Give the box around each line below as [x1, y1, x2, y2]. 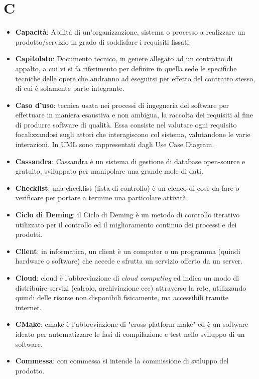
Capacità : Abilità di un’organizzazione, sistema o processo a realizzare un [15, 27, 245, 37]
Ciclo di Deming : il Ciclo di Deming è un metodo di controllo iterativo [15, 209, 240, 220]
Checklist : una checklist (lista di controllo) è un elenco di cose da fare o [15, 182, 239, 193]
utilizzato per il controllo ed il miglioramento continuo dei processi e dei [15, 219, 237, 229]
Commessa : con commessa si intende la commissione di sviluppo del [15, 355, 229, 366]
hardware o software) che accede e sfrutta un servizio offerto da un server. [15, 256, 243, 266]
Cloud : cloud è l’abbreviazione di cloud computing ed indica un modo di [15, 273, 239, 283]
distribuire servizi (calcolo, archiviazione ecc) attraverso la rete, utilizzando [15, 282, 246, 293]
